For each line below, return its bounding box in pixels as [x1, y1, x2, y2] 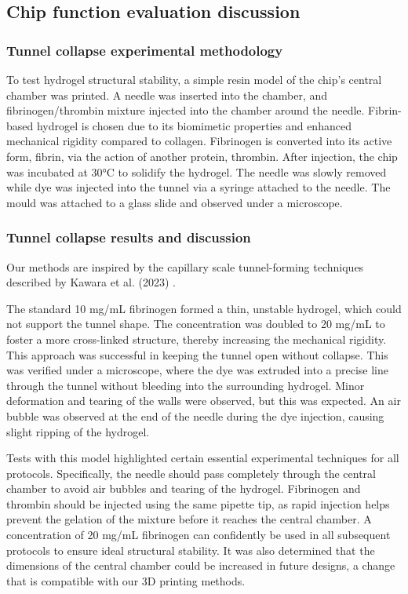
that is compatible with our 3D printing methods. [6, 572, 246, 589]
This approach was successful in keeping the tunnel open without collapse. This [6, 346, 388, 363]
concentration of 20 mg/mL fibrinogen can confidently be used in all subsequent [6, 527, 391, 543]
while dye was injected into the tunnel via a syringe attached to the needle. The [6, 179, 391, 195]
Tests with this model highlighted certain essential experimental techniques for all [6, 450, 399, 466]
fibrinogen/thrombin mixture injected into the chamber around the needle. [6, 102, 365, 118]
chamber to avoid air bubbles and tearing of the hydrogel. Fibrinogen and [6, 480, 361, 497]
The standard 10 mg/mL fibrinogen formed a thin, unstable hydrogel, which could [6, 300, 402, 316]
